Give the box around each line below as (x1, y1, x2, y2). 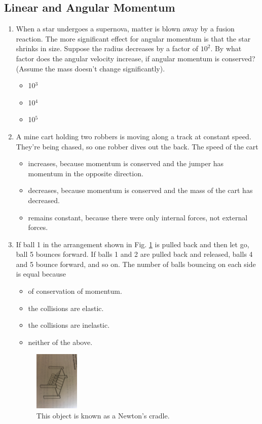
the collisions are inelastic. (28, 320, 110, 330)
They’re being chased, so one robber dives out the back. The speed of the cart (16, 141, 258, 151)
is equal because (16, 268, 66, 279)
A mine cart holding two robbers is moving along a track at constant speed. (16, 131, 251, 141)
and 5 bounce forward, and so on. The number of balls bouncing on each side (16, 258, 256, 269)
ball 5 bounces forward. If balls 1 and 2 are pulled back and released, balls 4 (16, 249, 253, 259)
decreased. (28, 195, 60, 205)
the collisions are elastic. (28, 302, 104, 313)
